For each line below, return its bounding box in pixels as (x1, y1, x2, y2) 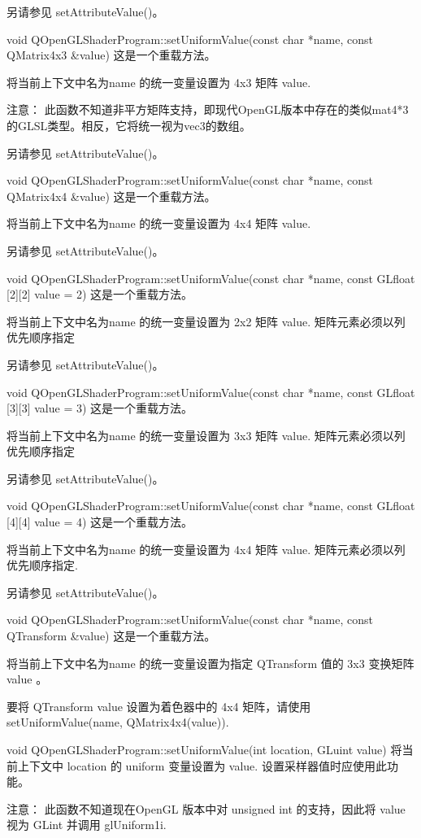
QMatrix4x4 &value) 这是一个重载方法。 (7, 187, 216, 204)
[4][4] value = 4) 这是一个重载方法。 (7, 513, 193, 530)
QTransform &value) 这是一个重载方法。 (7, 627, 216, 644)
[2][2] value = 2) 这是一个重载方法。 (7, 286, 193, 303)
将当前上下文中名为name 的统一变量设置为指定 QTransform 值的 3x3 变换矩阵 (7, 654, 414, 671)
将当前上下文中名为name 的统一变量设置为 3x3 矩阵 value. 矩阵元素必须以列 (7, 426, 406, 443)
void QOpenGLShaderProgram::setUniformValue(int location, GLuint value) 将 (7, 741, 402, 757)
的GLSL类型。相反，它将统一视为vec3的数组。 (7, 116, 251, 133)
